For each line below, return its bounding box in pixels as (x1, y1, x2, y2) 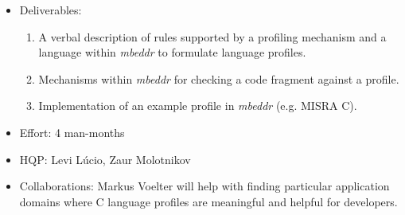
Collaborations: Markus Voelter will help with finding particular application (19, 178, 390, 194)
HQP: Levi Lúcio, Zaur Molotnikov (19, 150, 191, 167)
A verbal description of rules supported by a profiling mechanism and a (38, 28, 387, 45)
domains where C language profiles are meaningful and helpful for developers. (19, 193, 398, 209)
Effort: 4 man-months (19, 123, 125, 140)
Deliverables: (19, 2, 82, 18)
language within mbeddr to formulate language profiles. (38, 44, 306, 61)
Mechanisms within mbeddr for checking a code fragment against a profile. (38, 70, 399, 87)
